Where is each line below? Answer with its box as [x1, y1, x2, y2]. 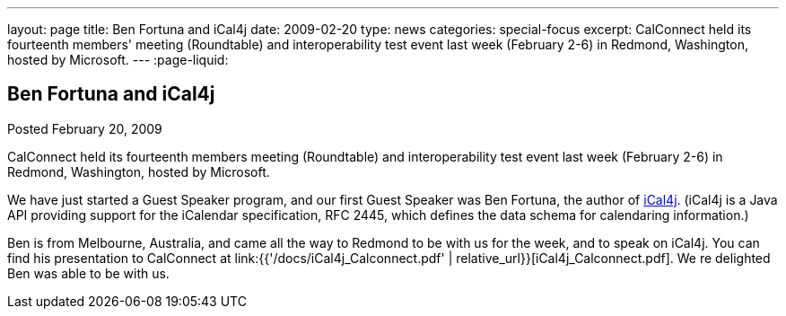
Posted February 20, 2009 [7, 120, 162, 136]
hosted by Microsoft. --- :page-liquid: [7, 52, 229, 67]
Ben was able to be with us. [7, 265, 170, 281]
